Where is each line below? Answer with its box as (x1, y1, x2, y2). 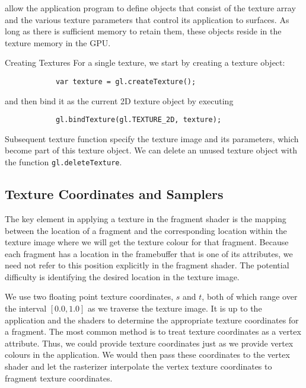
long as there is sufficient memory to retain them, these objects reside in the (5, 25, 282, 37)
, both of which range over (202, 290, 298, 303)
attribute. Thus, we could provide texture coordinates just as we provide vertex (5, 336, 294, 349)
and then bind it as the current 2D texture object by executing (5, 94, 234, 107)
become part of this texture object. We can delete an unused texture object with (5, 144, 297, 156)
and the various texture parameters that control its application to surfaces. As (5, 13, 289, 25)
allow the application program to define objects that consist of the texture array (5, 2, 296, 14)
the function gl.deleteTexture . (5, 156, 122, 168)
